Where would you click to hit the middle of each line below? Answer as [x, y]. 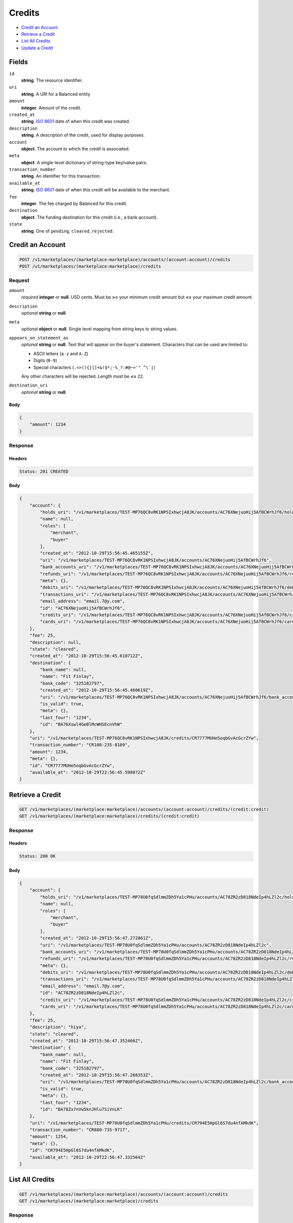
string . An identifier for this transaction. [61, 176]
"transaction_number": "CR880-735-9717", [80, 1130]
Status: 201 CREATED [44, 471]
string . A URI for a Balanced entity [56, 94]
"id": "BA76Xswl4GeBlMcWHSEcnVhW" [81, 725]
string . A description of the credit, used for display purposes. [83, 135]
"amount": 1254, [49, 1137]
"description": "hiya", [58, 1027]
